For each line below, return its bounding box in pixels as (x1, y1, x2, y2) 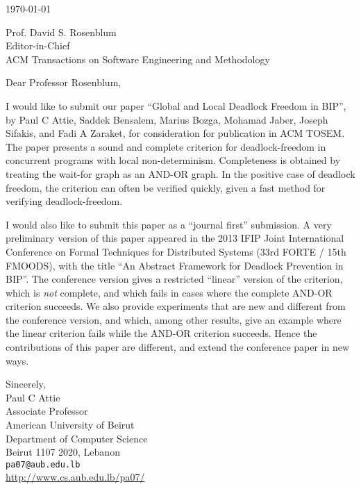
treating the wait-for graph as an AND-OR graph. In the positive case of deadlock (6, 166, 355, 181)
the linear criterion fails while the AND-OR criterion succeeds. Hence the (6, 326, 317, 340)
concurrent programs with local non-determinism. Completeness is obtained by (6, 153, 341, 167)
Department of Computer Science (6, 431, 148, 445)
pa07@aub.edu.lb (6, 459, 81, 470)
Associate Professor (6, 404, 88, 418)
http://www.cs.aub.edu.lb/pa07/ (6, 470, 145, 484)
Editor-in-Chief (6, 38, 70, 53)
